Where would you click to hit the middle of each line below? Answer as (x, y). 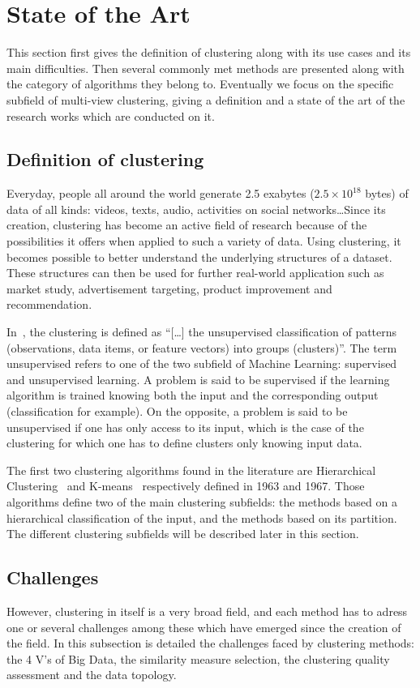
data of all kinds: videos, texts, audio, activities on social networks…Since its (196, 209)
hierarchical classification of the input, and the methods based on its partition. (202, 517)
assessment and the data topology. (92, 675)
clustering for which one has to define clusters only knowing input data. (184, 443)
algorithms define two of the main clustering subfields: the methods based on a (202, 501)
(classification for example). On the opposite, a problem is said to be (177, 411)
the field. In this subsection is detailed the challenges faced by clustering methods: (211, 643)
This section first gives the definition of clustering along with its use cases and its (209, 52)
